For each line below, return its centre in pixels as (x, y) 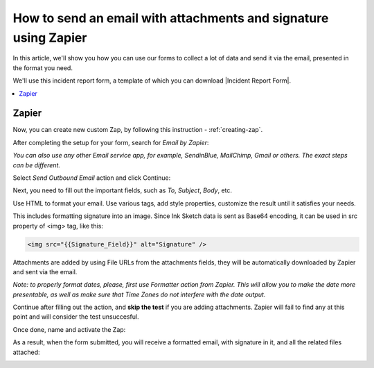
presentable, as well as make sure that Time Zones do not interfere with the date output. (139, 294)
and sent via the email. (45, 271)
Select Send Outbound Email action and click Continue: (92, 178)
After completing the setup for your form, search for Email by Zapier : (111, 142)
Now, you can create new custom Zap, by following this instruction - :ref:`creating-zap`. (138, 130)
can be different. (36, 165)
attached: (26, 352)
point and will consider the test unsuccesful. (76, 317)
